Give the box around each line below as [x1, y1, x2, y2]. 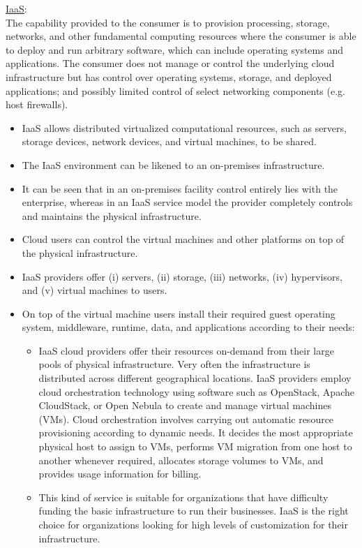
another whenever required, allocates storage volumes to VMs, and [38, 452, 324, 467]
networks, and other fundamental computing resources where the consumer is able [6, 29, 356, 43]
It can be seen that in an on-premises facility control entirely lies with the [22, 181, 338, 195]
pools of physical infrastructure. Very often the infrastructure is [38, 357, 310, 371]
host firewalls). [6, 97, 68, 112]
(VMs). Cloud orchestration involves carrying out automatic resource [38, 411, 334, 426]
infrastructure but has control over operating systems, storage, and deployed [6, 69, 332, 84]
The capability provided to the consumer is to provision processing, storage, [6, 15, 330, 29]
